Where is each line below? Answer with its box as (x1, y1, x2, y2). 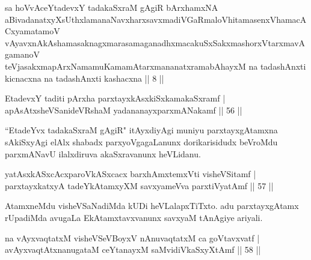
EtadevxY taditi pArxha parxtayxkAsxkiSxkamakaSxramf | (5, 92, 226, 104)
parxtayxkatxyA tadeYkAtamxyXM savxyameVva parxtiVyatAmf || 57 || (5, 179, 274, 192)
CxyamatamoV (5, 25, 60, 37)
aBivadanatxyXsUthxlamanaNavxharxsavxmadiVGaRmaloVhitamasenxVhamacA (5, 13, 307, 25)
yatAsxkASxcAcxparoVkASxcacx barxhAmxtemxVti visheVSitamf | (5, 168, 256, 180)
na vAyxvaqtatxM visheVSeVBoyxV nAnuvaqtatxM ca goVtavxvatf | (5, 231, 260, 244)
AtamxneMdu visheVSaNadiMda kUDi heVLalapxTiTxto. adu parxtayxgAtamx (5, 199, 299, 212)
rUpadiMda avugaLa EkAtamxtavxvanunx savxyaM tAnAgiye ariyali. (5, 211, 263, 223)
